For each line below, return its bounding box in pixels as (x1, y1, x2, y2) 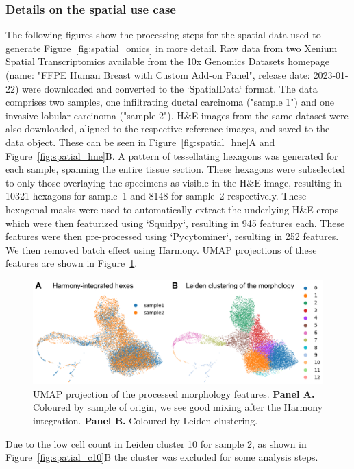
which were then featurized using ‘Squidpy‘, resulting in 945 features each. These (5, 215, 345, 230)
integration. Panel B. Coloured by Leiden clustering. (33, 413, 258, 428)
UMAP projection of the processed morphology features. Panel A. (33, 386, 315, 400)
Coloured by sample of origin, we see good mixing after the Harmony (33, 400, 323, 414)
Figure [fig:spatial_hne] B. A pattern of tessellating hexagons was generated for (5, 148, 338, 163)
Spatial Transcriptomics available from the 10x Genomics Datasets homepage (5, 54, 329, 69)
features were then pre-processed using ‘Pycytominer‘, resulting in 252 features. (5, 229, 339, 243)
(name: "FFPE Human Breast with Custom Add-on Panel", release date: (5, 68, 310, 82)
